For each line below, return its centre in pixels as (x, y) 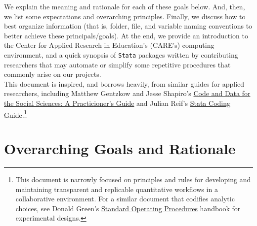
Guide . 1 (16, 114)
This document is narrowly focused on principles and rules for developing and (133, 179)
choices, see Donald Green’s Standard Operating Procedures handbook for (128, 208)
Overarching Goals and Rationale (120, 148)
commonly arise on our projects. (53, 74)
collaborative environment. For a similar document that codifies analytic (125, 199)
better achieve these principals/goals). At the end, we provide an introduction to (126, 35)
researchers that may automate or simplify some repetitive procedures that (117, 64)
